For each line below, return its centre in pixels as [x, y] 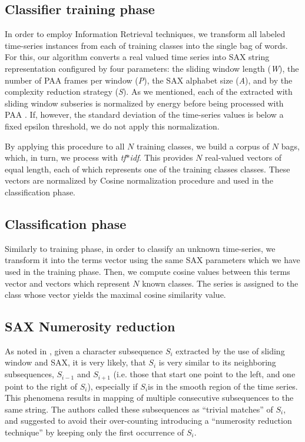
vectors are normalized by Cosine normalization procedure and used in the [139, 180]
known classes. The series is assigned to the [220, 283]
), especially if [112, 386]
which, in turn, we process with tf [65, 157]
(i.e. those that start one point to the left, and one [204, 374]
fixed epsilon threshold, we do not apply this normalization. [112, 126]
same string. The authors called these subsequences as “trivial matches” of [139, 409]
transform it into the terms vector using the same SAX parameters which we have [152, 260]
